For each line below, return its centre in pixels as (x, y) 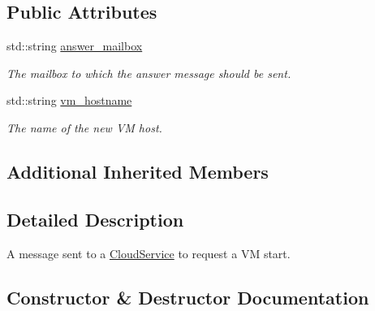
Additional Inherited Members (138, 171)
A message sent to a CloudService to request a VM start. (149, 253)
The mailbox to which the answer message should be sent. (149, 73)
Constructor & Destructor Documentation (188, 297)
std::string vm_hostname (69, 100)
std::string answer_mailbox (75, 46)
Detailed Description (95, 219)
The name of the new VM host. (84, 127)
